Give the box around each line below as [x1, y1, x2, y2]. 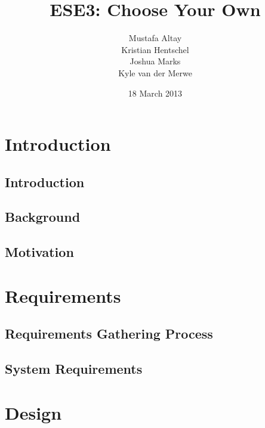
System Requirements [5, 359, 143, 378]
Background [5, 207, 81, 226]
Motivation [5, 243, 74, 261]
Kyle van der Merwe [118, 66, 192, 79]
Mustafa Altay [128, 32, 182, 44]
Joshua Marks [130, 55, 181, 67]
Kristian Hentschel [121, 43, 189, 55]
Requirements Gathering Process [5, 324, 213, 343]
